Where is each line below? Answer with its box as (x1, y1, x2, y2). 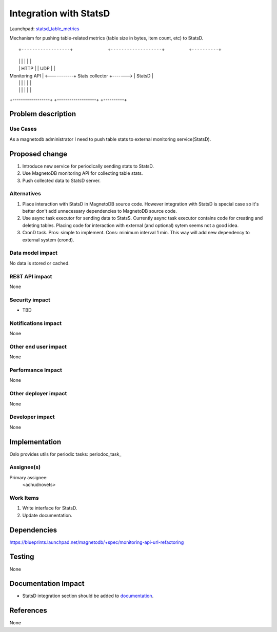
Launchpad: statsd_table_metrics (9, 26, 80, 32)
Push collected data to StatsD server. (22, 177, 101, 184)
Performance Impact (9, 366, 63, 374)
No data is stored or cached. (9, 260, 70, 266)
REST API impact (9, 273, 52, 280)
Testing (9, 553, 34, 561)
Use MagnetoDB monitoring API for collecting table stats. (22, 170, 143, 176)
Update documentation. (22, 512, 73, 518)
